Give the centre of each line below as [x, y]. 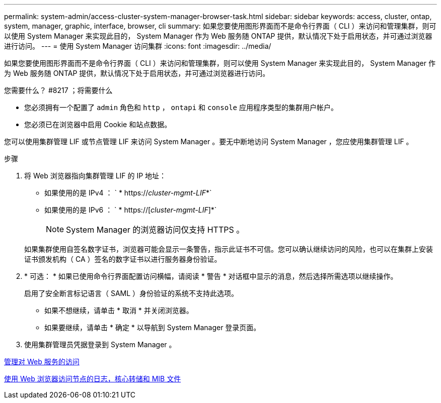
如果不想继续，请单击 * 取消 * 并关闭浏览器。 [119, 310]
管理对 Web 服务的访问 [42, 362]
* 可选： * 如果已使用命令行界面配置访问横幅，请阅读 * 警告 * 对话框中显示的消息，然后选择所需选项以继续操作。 [211, 276]
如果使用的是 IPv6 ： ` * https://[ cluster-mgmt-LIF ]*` [131, 210]
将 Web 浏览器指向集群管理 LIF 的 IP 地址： [95, 176]
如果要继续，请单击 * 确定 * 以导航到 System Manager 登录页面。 [153, 327]
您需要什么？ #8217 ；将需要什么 [58, 90]
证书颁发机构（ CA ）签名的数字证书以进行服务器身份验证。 [123, 259]
